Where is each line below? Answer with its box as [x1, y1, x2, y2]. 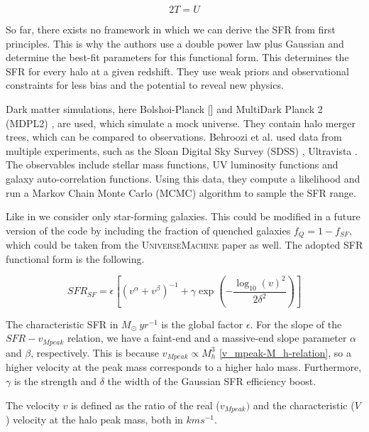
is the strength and [13, 373, 97, 388]
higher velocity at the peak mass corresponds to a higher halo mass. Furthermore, [6, 360, 362, 374]
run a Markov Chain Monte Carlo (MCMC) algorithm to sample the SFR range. [6, 185, 356, 200]
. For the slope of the [250, 316, 342, 331]
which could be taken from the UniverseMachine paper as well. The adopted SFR [6, 237, 363, 252]
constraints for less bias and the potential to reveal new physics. [6, 77, 284, 92]
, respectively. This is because [31, 345, 159, 360]
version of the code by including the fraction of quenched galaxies [6, 222, 291, 237]
